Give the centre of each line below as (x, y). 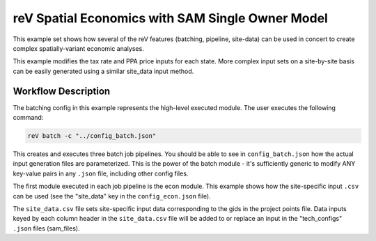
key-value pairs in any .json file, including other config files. (101, 173)
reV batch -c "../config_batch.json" (92, 136)
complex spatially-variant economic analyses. (78, 48)
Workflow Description (62, 91)
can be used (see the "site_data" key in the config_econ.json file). (112, 196)
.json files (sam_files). (46, 228)
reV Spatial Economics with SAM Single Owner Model (171, 18)
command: (28, 118)
